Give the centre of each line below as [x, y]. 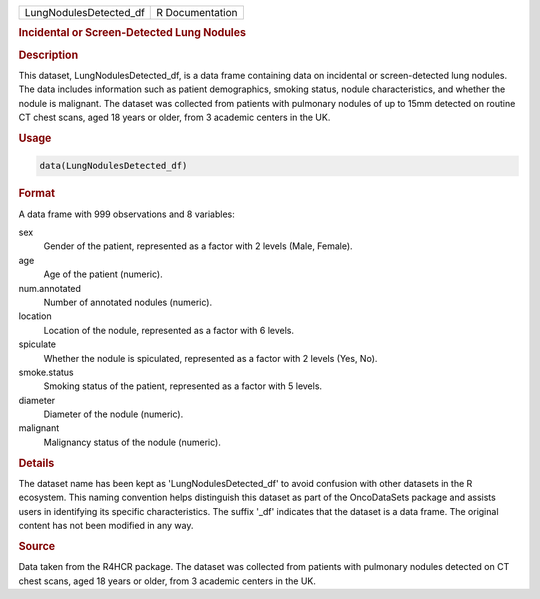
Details [36, 463]
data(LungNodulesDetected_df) [113, 166]
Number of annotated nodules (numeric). [128, 302]
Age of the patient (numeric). [103, 274]
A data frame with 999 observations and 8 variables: [126, 214]
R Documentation [197, 12]
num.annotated [50, 288]
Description [48, 55]
